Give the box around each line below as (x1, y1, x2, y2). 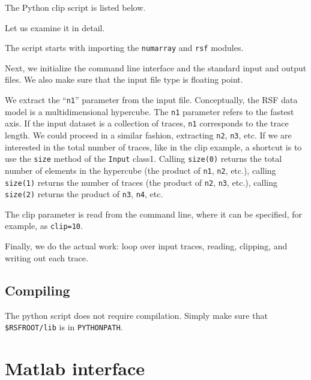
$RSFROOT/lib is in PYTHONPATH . (5, 321, 123, 333)
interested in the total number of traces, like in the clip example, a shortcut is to (5, 140, 302, 153)
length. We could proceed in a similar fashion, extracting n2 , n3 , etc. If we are (5, 129, 292, 141)
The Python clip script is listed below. (5, 1, 146, 13)
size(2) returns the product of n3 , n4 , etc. (5, 188, 163, 200)
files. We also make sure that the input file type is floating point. (5, 73, 243, 86)
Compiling (5, 281, 70, 299)
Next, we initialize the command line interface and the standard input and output (5, 61, 307, 74)
